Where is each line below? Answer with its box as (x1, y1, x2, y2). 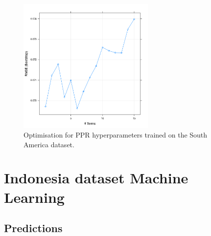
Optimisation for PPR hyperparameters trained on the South (23, 129, 208, 139)
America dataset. (23, 139, 74, 149)
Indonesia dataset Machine (4, 168, 188, 188)
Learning (4, 187, 65, 207)
